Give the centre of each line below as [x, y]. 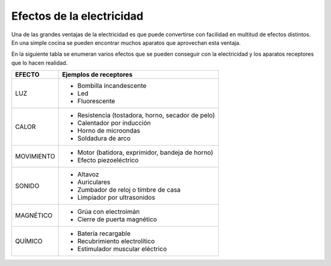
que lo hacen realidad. [40, 63]
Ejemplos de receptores [97, 75]
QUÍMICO [29, 241]
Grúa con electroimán [109, 212]
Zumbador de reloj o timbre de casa [129, 190]
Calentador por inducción [114, 123]
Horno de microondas [109, 131]
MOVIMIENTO [35, 157]
